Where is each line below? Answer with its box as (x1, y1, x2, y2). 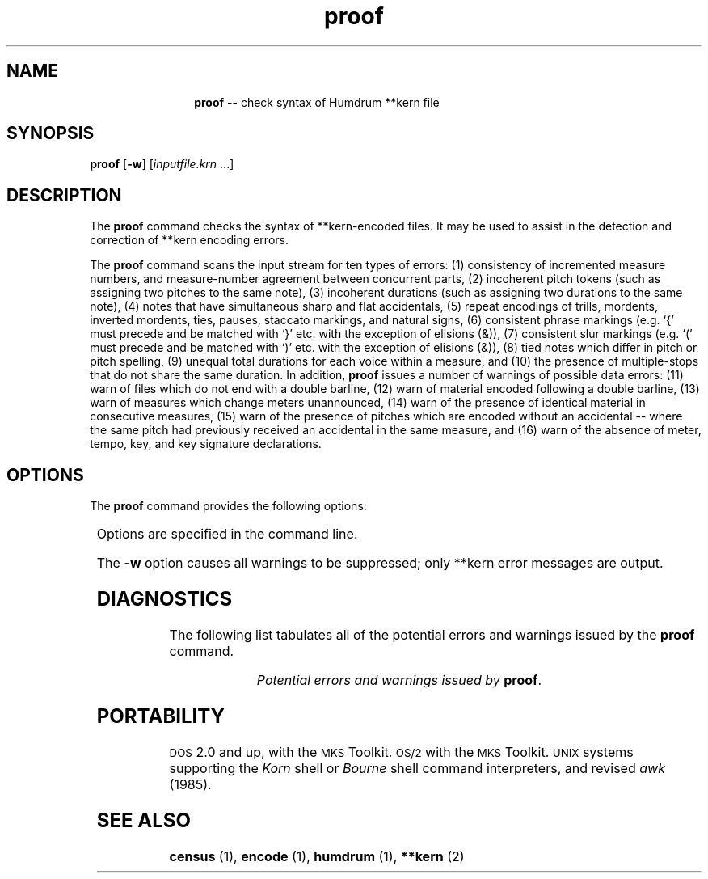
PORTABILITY (96, 704, 225, 728)
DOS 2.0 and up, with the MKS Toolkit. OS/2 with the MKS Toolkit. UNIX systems (169, 743, 634, 760)
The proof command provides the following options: (90, 499, 367, 513)
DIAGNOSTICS (96, 587, 233, 611)
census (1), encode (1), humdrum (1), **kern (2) (169, 847, 465, 864)
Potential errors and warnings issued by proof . (256, 671, 542, 688)
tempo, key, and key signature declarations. (90, 437, 322, 451)
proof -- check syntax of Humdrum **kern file (194, 95, 440, 109)
